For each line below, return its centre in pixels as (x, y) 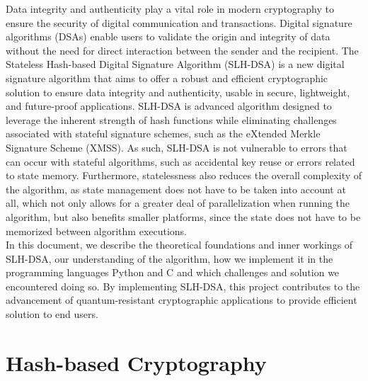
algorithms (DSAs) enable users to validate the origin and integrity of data (168, 36)
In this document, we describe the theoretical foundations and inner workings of (179, 245)
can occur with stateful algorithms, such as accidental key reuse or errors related (180, 161)
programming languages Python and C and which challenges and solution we (173, 272)
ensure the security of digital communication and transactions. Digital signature (179, 22)
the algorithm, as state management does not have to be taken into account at (176, 189)
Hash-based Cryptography (136, 362)
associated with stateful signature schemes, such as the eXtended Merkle (163, 133)
